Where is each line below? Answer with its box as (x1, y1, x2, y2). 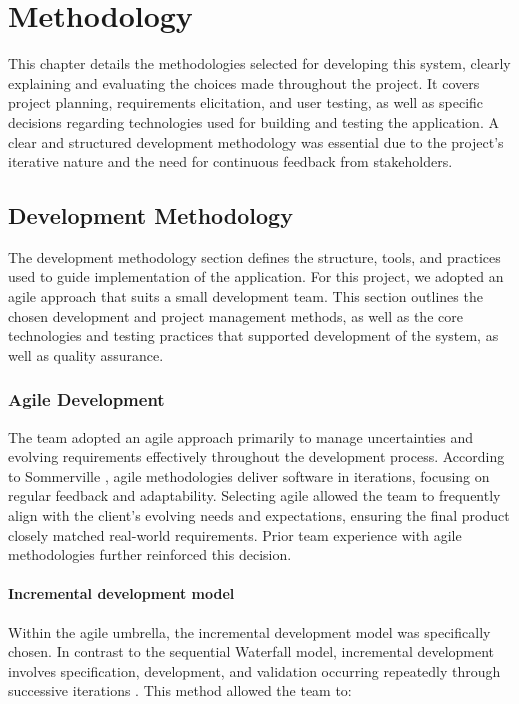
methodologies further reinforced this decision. (8, 544, 292, 565)
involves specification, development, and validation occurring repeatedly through (8, 660, 501, 681)
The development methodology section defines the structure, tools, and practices (8, 246, 501, 267)
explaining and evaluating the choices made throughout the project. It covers (8, 72, 480, 93)
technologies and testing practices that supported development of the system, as (8, 325, 499, 346)
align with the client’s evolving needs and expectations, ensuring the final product (8, 505, 510, 526)
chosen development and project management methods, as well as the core (8, 305, 463, 326)
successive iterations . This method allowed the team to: (8, 680, 352, 701)
